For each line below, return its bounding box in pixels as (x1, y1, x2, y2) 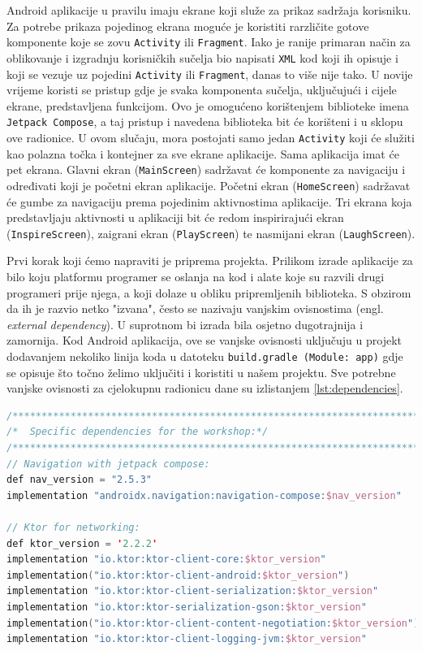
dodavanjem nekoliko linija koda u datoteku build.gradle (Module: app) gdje (6, 347, 403, 364)
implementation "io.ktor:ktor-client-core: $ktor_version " (6, 553, 326, 566)
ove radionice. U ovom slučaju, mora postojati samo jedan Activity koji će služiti (6, 129, 415, 145)
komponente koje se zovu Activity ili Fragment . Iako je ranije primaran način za (6, 33, 411, 50)
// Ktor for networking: (6, 521, 140, 533)
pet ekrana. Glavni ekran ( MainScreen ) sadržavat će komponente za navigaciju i (6, 161, 406, 178)
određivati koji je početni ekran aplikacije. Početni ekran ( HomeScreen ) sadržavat (6, 176, 411, 193)
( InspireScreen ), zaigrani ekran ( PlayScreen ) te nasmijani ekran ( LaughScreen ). (6, 224, 416, 241)
